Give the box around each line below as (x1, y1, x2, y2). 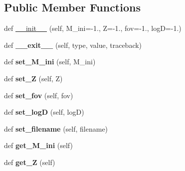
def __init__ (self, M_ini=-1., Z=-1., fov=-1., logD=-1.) (4, 23, 182, 33)
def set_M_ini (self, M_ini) (4, 56, 96, 67)
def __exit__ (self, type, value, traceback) (4, 39, 142, 50)
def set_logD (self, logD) (4, 107, 84, 117)
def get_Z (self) (4, 157, 55, 167)
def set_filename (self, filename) (4, 123, 108, 134)
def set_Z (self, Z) (4, 73, 63, 83)
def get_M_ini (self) (4, 140, 73, 151)
